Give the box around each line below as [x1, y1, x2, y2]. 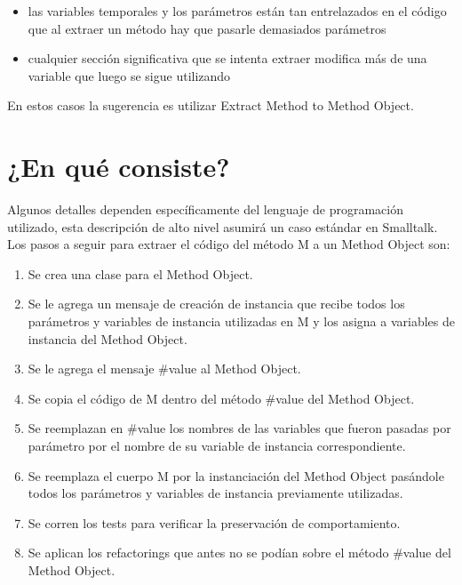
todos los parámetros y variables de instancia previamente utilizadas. [28, 484, 403, 502]
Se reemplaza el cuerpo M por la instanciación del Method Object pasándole [28, 466, 444, 485]
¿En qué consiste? [7, 148, 230, 185]
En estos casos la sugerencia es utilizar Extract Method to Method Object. [7, 96, 414, 115]
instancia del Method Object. [28, 329, 187, 348]
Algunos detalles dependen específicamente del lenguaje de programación [7, 200, 403, 219]
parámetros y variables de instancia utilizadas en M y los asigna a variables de [28, 312, 455, 331]
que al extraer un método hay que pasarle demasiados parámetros [28, 19, 386, 37]
